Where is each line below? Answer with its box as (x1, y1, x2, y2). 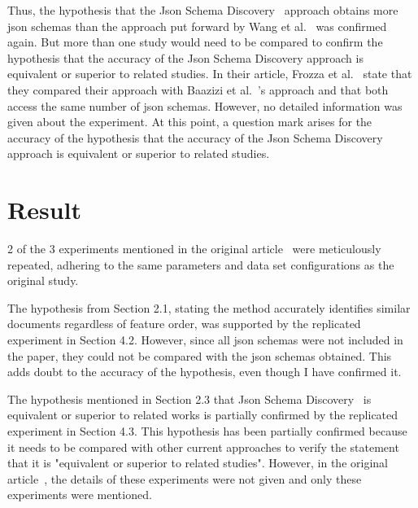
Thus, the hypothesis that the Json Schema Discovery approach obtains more (7, 2, 398, 18)
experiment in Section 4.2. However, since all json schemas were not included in (7, 331, 403, 348)
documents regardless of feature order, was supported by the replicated (7, 315, 361, 332)
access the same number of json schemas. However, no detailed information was (7, 97, 403, 114)
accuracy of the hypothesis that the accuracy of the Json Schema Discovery (7, 129, 383, 146)
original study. (7, 272, 79, 289)
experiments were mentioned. (7, 486, 152, 503)
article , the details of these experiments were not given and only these (7, 470, 362, 487)
